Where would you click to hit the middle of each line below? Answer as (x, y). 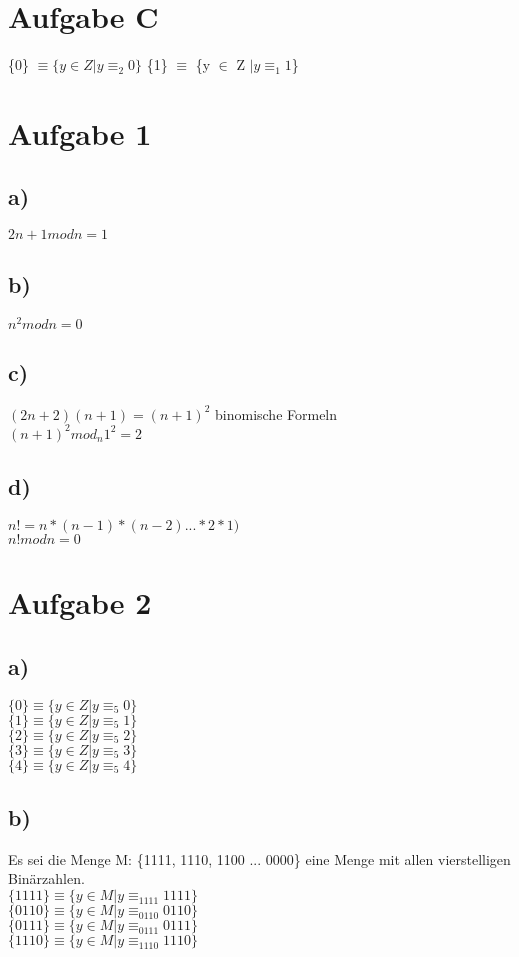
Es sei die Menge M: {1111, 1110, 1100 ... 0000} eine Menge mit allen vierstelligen (259, 858)
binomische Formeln (276, 413)
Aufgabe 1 (80, 132)
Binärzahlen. (46, 878)
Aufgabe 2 (80, 602)
